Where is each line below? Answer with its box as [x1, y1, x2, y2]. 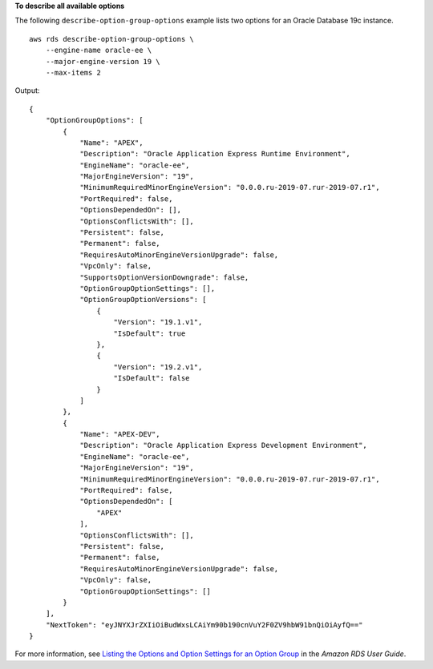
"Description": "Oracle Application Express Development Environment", [79, 441, 368, 450]
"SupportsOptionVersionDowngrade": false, [79, 272, 249, 282]
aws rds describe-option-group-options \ [29, 34, 194, 43]
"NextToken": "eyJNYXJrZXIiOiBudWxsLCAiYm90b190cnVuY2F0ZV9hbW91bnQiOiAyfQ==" [45, 620, 363, 629]
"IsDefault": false [113, 373, 190, 383]
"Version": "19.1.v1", [113, 317, 203, 327]
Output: [14, 86, 40, 95]
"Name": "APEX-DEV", [79, 429, 160, 439]
